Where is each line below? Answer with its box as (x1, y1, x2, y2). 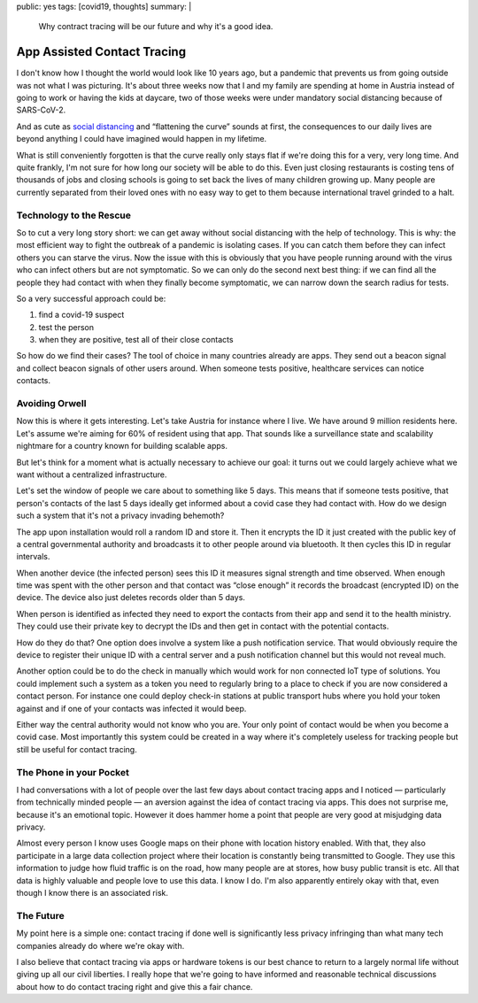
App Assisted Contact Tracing (16, 44, 186, 59)
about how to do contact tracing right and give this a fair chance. (16, 981, 253, 991)
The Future (16, 909, 66, 922)
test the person (38, 321, 95, 332)
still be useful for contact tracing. (16, 744, 137, 754)
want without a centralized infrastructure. (16, 469, 167, 480)
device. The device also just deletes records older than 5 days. (16, 592, 245, 603)
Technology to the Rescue (16, 209, 132, 221)
